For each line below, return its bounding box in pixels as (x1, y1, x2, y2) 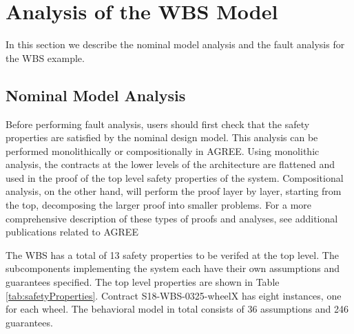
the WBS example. (6, 50, 85, 65)
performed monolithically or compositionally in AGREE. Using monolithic (6, 143, 320, 158)
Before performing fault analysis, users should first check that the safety (6, 116, 310, 131)
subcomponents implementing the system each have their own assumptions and (6, 261, 340, 275)
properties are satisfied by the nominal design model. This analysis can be (6, 130, 318, 145)
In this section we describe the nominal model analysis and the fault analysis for (6, 37, 345, 52)
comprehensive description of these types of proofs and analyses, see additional (6, 211, 338, 225)
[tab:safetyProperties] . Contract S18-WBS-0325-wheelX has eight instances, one (6, 288, 342, 302)
